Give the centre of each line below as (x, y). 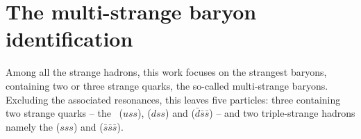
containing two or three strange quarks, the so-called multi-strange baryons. (167, 85)
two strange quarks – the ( (64, 113)
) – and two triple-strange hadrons (282, 113)
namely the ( (33, 126)
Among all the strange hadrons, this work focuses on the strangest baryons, (166, 72)
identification (69, 39)
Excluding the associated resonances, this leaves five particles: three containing (173, 99)
